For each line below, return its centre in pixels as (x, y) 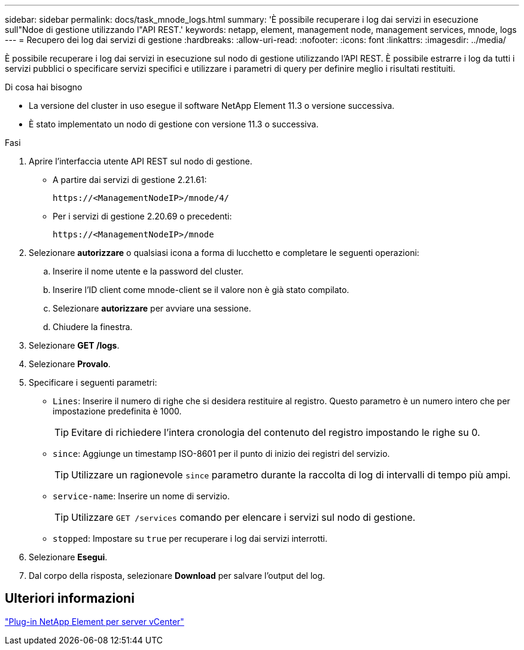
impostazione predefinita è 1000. (117, 411)
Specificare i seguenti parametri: (93, 382)
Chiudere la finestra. (93, 327)
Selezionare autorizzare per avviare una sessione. (152, 308)
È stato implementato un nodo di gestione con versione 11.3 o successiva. (174, 124)
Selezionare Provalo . (70, 364)
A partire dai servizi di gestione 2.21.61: (130, 180)
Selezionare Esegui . (68, 557)
